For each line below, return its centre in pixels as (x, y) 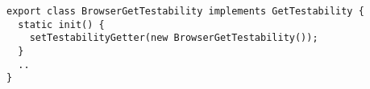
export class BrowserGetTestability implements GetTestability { (185, 11)
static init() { (61, 24)
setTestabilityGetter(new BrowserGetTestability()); (174, 38)
